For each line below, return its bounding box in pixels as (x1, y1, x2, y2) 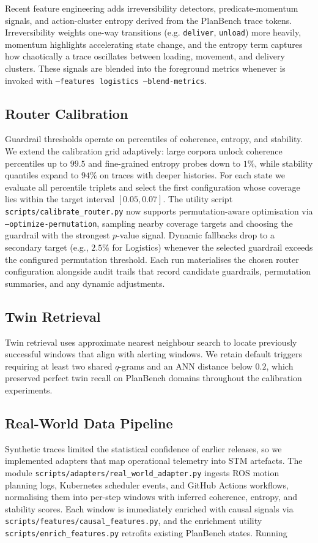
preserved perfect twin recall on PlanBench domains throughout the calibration (5, 371, 302, 384)
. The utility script (163, 192, 233, 205)
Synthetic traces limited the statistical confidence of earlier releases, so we (5, 442, 282, 455)
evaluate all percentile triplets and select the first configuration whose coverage (5, 180, 300, 193)
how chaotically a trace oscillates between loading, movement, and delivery (5, 50, 285, 63)
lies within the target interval (5, 192, 115, 205)
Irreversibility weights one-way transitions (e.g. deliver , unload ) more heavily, (5, 26, 301, 39)
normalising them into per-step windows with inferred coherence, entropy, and (5, 490, 298, 503)
